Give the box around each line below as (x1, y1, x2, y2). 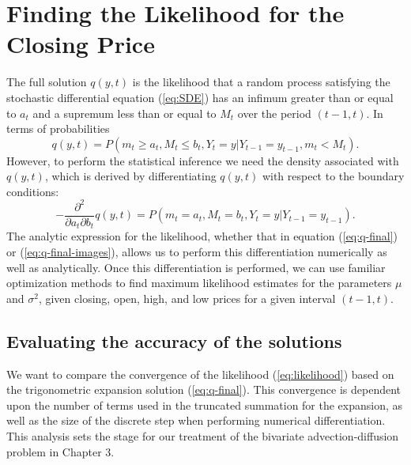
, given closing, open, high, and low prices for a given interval (38, 289, 336, 306)
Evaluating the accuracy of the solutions (6, 328, 342, 353)
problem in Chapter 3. (6, 443, 115, 459)
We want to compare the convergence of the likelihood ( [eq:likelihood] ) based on (6, 365, 394, 382)
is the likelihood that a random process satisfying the (132, 74, 390, 90)
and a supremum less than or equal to (32, 104, 217, 121)
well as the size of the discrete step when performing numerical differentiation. (6, 412, 386, 429)
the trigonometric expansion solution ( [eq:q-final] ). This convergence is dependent (6, 381, 402, 398)
